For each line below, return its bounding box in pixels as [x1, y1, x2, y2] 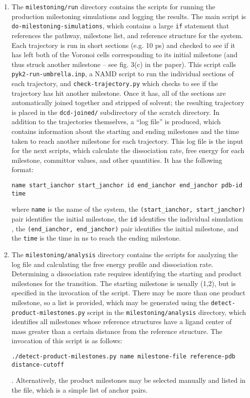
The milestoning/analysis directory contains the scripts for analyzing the [11, 249, 238, 259]
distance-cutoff [11, 361, 64, 368]
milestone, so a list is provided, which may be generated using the [11, 297, 209, 307]
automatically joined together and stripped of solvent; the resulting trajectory [11, 97, 245, 108]
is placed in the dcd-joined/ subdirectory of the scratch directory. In [11, 107, 220, 117]
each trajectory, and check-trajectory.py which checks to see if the [11, 78, 218, 88]
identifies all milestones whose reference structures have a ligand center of [11, 316, 232, 327]
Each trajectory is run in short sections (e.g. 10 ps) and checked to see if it [11, 40, 235, 50]
